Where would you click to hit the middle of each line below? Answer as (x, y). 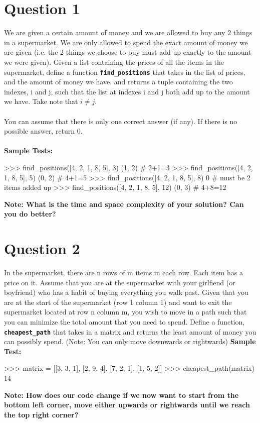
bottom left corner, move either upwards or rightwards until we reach (127, 405)
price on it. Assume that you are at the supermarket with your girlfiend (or (120, 282)
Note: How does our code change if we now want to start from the (121, 395)
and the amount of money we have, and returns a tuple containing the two (118, 82)
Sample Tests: (29, 150)
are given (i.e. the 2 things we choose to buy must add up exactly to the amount (128, 52)
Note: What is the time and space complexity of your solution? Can (124, 204)
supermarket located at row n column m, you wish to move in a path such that (125, 312)
